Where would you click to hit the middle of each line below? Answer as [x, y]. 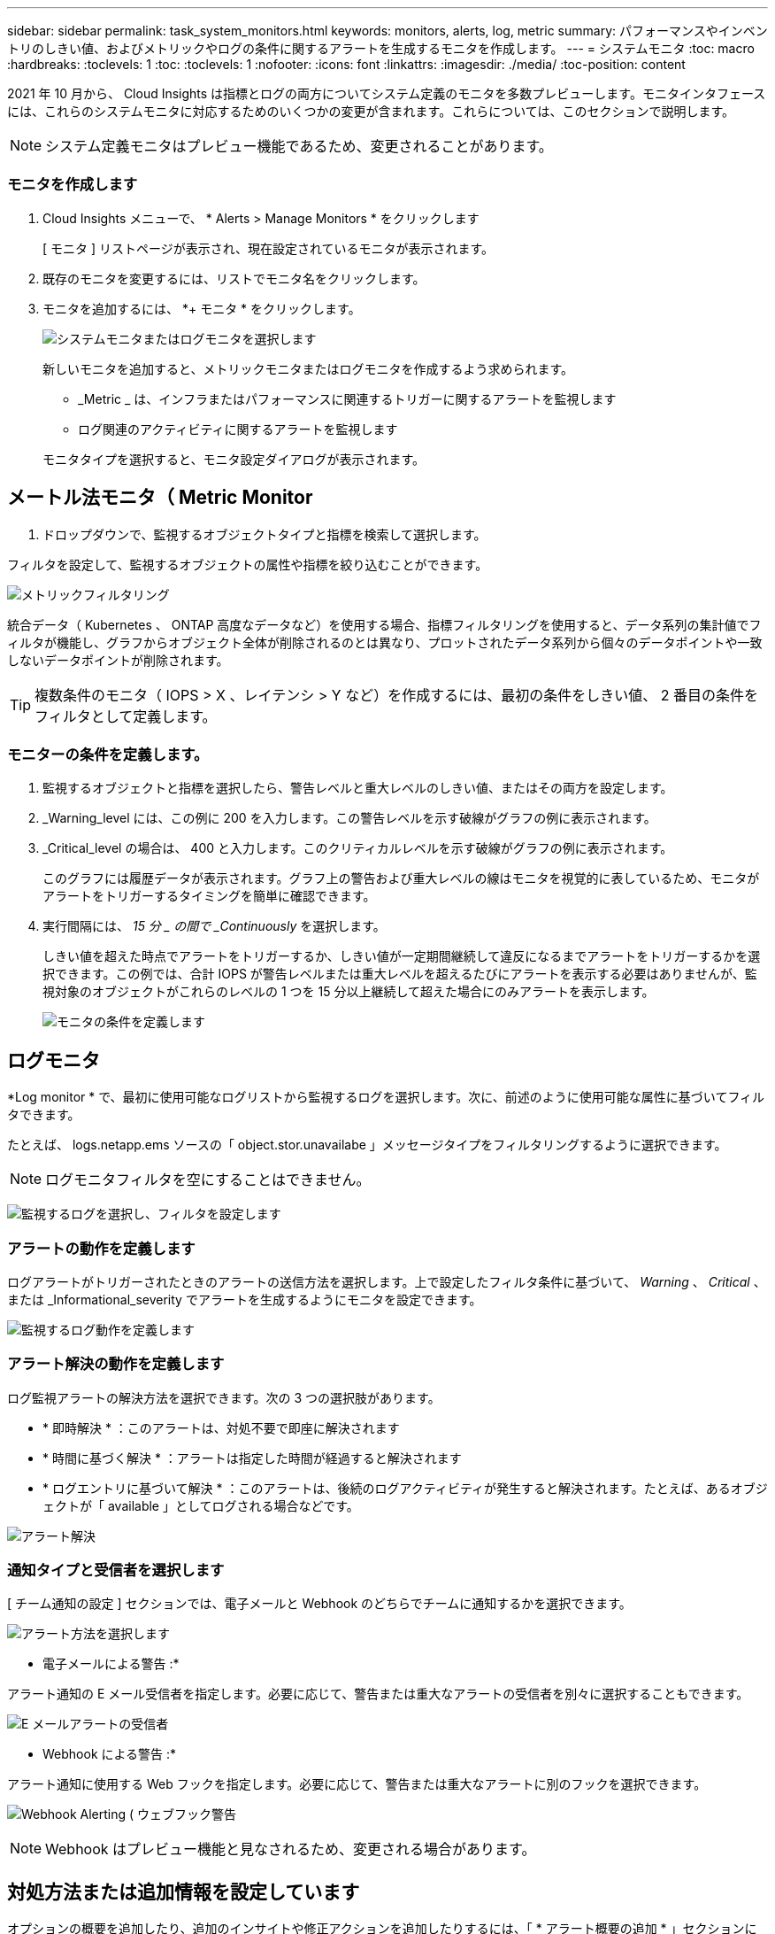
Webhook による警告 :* [110, 1754]
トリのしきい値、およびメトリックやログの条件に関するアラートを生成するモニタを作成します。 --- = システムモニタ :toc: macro [381, 48]
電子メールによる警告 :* [111, 1664]
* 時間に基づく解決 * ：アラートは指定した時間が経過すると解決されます [252, 1458]
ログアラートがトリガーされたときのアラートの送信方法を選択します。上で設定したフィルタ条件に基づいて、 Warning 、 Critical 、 [387, 1281]
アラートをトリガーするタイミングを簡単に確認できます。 [209, 896]
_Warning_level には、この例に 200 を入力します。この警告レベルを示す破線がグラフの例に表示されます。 [349, 818]
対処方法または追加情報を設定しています [184, 1891]
